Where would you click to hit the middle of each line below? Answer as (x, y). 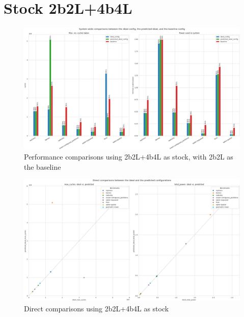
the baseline (43, 166)
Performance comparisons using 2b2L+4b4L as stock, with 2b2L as (129, 157)
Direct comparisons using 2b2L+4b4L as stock (97, 308)
